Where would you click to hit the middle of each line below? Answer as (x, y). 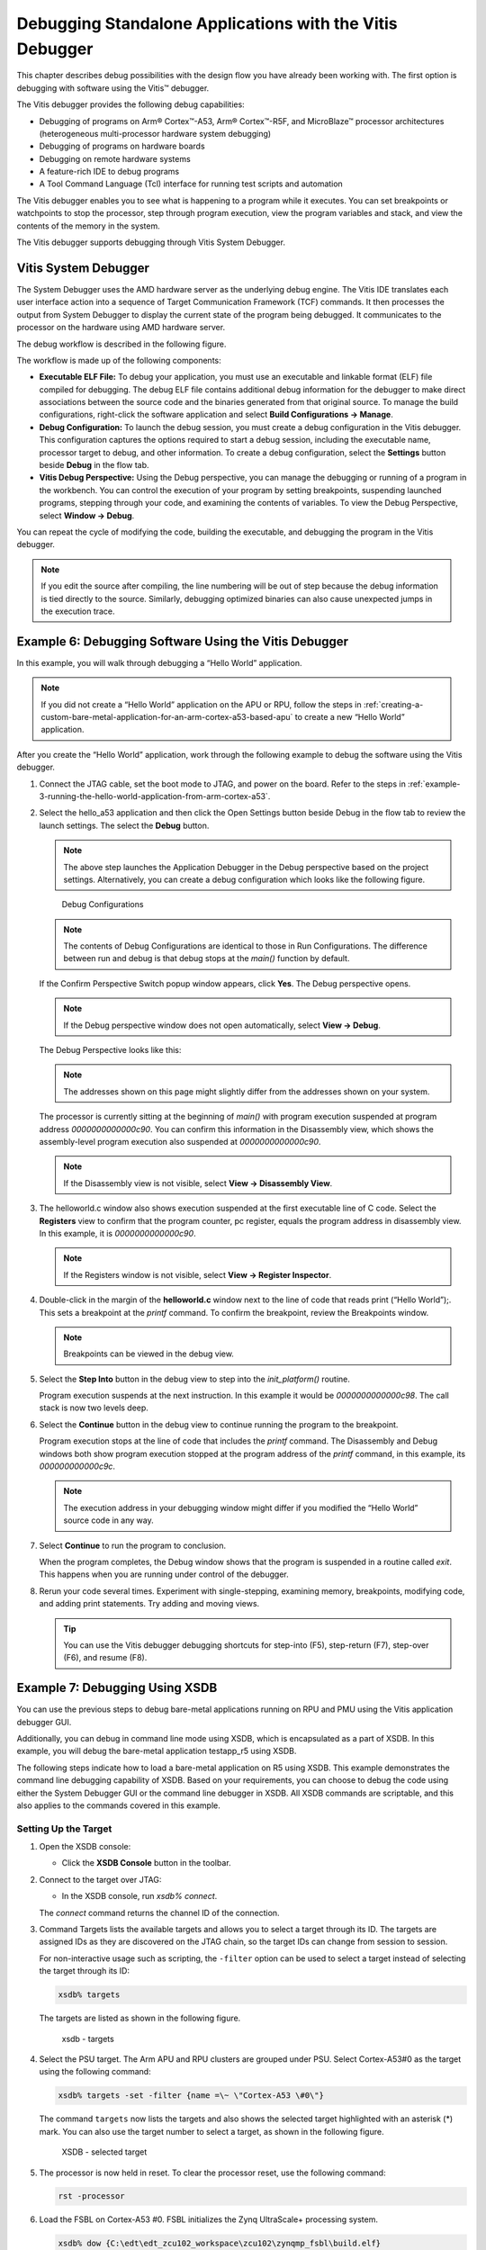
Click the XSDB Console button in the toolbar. (146, 1863)
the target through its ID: (85, 1971)
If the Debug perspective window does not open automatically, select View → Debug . (222, 1025)
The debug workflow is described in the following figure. (121, 344)
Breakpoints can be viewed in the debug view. (148, 1354)
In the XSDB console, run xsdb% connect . (139, 1896)
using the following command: (95, 2072)
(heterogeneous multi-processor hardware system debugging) (155, 133)
